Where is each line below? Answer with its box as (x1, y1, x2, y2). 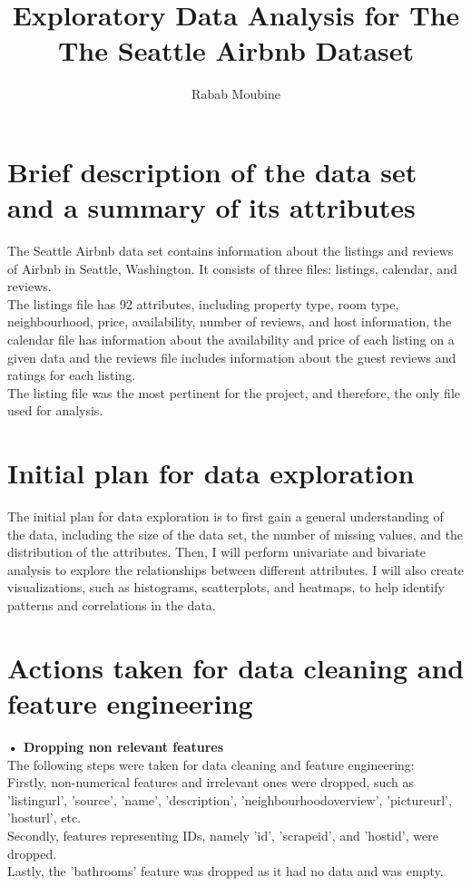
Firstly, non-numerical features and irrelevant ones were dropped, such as (7, 773, 415, 792)
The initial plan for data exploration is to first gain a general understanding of (7, 507, 444, 526)
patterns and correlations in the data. (7, 596, 216, 615)
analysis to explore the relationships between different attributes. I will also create (7, 560, 465, 579)
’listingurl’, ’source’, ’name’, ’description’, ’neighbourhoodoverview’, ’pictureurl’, (7, 790, 452, 809)
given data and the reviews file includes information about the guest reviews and (7, 347, 456, 366)
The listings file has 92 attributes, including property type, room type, (7, 294, 399, 313)
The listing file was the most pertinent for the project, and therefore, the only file (7, 383, 460, 402)
